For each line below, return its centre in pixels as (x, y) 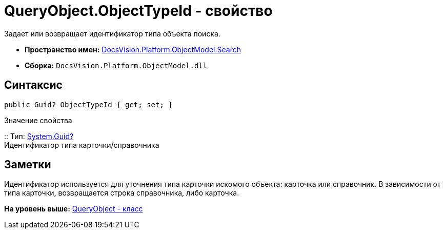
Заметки (28, 165)
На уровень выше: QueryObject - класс (74, 209)
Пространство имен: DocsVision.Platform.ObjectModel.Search (133, 49)
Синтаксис (33, 85)
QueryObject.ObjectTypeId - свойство (138, 11)
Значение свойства (38, 120)
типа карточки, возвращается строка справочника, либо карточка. (122, 193)
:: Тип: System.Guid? (39, 136)
